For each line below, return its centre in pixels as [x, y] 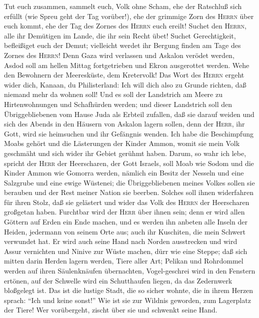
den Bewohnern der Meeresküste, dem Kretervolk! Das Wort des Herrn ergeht [124, 75]
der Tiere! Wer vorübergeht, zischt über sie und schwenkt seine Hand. [111, 310]
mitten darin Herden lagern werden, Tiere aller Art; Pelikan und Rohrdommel [124, 261]
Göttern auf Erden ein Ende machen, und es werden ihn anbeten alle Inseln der [126, 222]
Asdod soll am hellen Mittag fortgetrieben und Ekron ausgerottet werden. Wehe [127, 65]
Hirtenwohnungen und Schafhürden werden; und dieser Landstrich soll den [118, 104]
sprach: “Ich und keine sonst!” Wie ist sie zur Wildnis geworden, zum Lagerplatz [127, 300]
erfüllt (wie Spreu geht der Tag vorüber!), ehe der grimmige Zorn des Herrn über [129, 16]
